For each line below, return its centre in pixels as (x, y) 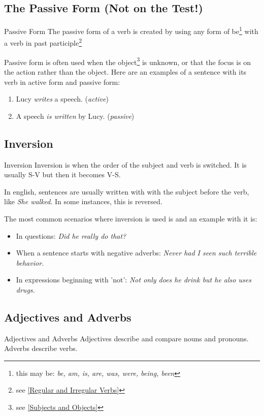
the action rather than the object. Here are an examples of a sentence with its (125, 71)
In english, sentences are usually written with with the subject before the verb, (127, 191)
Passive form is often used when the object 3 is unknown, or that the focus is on (128, 61)
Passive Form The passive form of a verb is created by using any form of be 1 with (131, 30)
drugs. (25, 289)
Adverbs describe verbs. (41, 348)
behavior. (30, 262)
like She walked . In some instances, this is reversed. (83, 201)
